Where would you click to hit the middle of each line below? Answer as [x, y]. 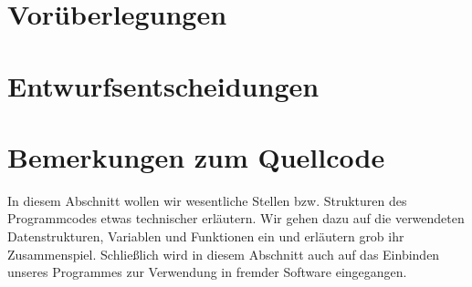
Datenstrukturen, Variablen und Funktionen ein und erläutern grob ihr [206, 236]
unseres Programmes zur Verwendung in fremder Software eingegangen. [207, 272]
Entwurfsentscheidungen [163, 85]
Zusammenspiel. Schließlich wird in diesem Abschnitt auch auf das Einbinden [224, 254]
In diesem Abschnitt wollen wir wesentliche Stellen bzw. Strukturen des [207, 200]
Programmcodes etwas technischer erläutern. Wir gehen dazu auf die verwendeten [236, 218]
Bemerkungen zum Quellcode [196, 156]
